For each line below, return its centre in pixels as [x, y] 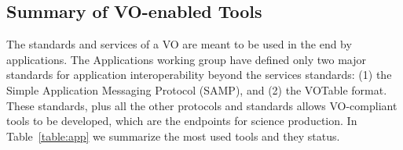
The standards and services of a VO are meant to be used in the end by [179, 44]
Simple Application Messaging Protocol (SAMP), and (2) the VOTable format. [197, 89]
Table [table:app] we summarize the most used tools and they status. [173, 136]
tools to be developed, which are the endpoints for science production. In [182, 121]
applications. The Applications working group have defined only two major [187, 59]
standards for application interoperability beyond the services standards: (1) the [199, 75]
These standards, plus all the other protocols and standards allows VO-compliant [202, 105]
